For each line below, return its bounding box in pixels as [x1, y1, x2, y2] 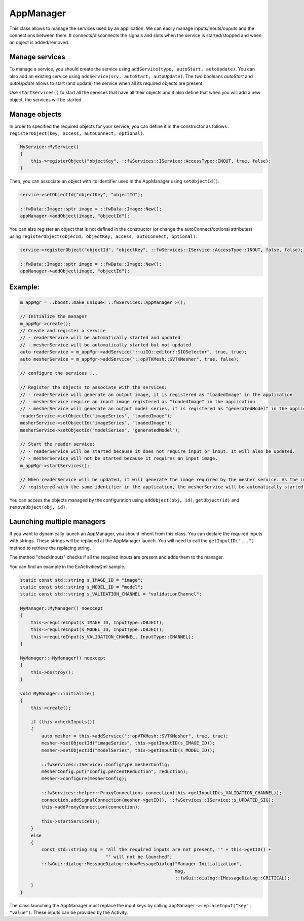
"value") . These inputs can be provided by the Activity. [9, 909, 128, 915]
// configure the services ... [20, 370, 98, 376]
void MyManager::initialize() [20, 690, 95, 696]
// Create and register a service [20, 328, 106, 334]
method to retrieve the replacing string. [9, 545, 91, 551]
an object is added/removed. [9, 40, 69, 46]
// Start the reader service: [20, 441, 95, 447]
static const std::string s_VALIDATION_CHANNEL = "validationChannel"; [20, 591, 202, 597]
